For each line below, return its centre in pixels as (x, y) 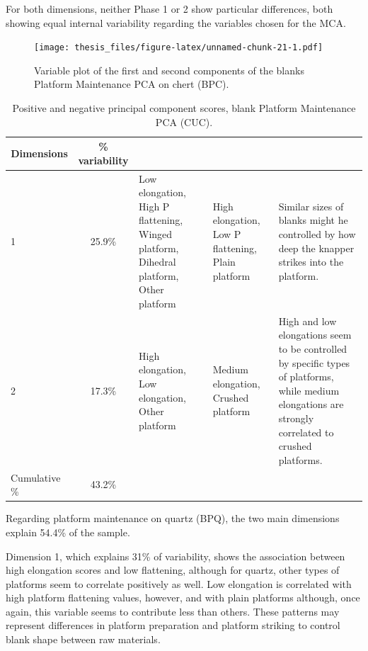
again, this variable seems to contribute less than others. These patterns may (173, 611)
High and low (307, 321)
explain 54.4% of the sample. (68, 532)
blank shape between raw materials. (83, 639)
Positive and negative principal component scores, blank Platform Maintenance (184, 108)
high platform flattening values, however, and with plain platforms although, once (183, 598)
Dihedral (157, 262)
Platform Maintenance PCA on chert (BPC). (132, 84)
